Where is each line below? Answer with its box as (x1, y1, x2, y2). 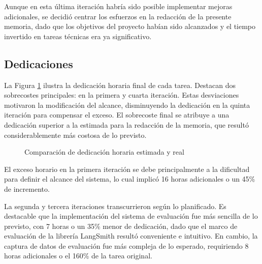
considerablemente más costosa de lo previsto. (4, 129, 147, 140)
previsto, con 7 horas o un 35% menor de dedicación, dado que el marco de (4, 220, 238, 231)
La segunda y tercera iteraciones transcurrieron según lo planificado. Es (4, 200, 226, 211)
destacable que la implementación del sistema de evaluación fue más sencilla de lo (4, 211, 258, 221)
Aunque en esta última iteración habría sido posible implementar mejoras (4, 1, 233, 11)
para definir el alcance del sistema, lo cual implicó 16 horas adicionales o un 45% (4, 173, 255, 184)
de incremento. (4, 183, 50, 194)
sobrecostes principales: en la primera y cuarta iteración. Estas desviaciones (4, 90, 239, 100)
